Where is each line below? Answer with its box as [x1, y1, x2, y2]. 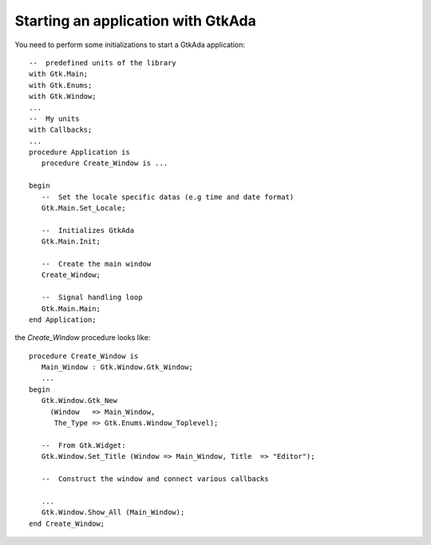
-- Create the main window [41, 259, 152, 268]
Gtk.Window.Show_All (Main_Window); [41, 507, 185, 517]
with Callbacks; [29, 125, 93, 135]
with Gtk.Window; [29, 92, 97, 101]
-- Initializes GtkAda [41, 226, 135, 235]
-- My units [29, 114, 80, 123]
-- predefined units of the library [29, 58, 177, 67]
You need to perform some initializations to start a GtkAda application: [14, 40, 246, 49]
